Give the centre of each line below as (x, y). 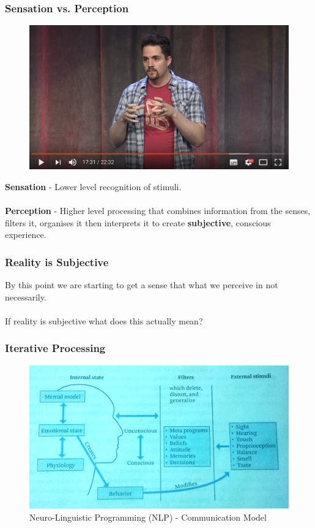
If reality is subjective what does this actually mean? (104, 320)
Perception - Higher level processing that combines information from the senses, (158, 211)
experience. (26, 235)
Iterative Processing (55, 348)
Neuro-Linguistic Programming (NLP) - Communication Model (148, 517)
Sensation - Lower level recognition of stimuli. (93, 186)
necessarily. (26, 297)
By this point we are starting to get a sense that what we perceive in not (142, 285)
